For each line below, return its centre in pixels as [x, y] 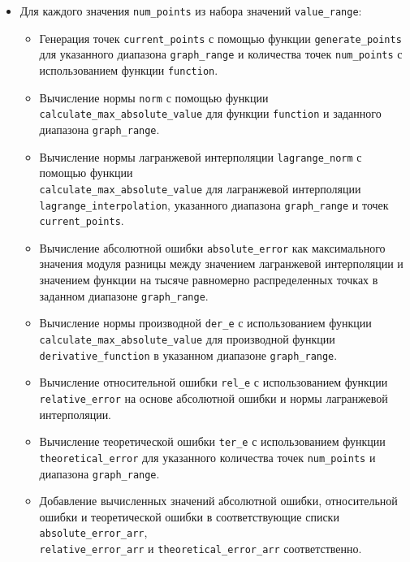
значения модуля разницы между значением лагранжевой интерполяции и [221, 264]
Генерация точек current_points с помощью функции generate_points [220, 38]
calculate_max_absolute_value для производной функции [187, 338]
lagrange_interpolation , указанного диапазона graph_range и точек [214, 204]
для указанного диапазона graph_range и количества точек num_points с [221, 54]
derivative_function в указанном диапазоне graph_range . [188, 354]
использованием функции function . [129, 69]
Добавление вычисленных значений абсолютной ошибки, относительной [218, 501]
